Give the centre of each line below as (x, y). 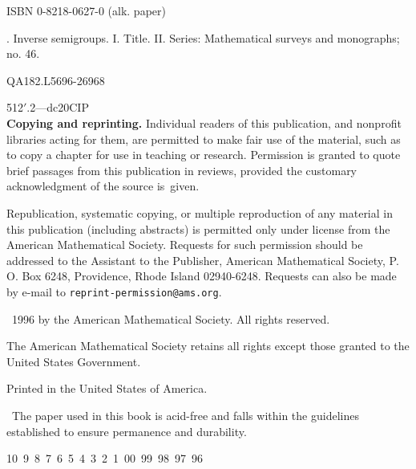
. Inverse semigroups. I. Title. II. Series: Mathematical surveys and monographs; (203, 37)
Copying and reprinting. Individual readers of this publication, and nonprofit (204, 122)
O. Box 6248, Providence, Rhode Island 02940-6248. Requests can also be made (202, 276)
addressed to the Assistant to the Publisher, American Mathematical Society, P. (203, 260)
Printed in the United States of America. (107, 388)
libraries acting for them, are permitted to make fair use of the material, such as (204, 139)
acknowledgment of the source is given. (103, 186)
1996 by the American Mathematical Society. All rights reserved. (171, 318)
